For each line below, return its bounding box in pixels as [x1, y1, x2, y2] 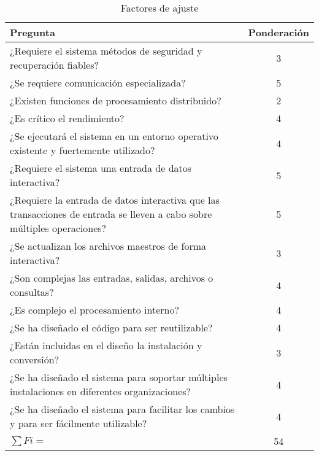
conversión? [10, 352, 60, 366]
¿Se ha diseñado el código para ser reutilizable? [10, 320, 213, 334]
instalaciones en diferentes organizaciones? [10, 384, 191, 398]
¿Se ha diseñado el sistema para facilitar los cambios [10, 402, 235, 416]
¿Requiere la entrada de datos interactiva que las [10, 193, 220, 207]
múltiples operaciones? [10, 221, 107, 235]
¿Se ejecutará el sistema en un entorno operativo [10, 129, 218, 143]
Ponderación [248, 25, 309, 39]
